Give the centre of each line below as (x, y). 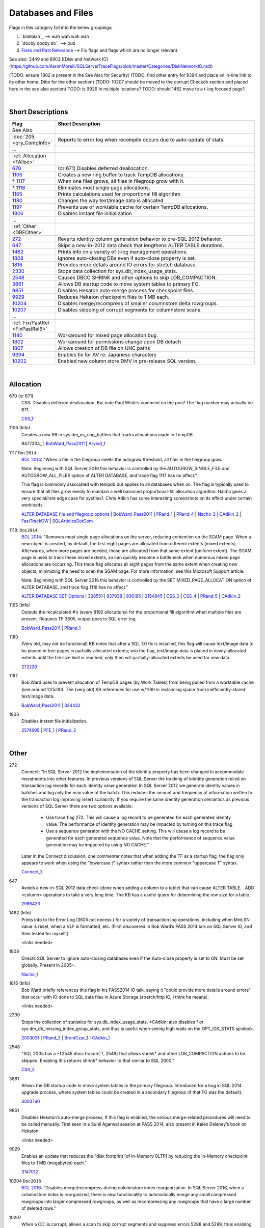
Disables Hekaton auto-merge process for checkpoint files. (126, 290)
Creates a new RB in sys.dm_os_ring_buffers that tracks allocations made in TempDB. (108, 434)
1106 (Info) (20, 428)
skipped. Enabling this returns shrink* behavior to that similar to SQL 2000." (98, 1061)
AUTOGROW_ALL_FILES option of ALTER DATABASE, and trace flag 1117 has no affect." (109, 475)
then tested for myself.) (45, 933)
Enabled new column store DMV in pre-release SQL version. (127, 361)
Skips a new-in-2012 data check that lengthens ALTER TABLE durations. (141, 245)
